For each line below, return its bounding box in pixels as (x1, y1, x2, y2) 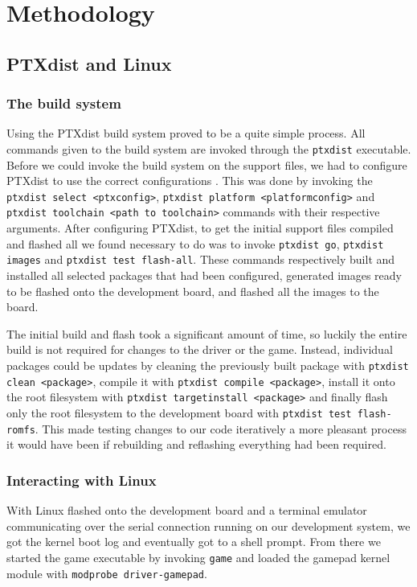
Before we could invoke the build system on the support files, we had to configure (6, 156, 407, 173)
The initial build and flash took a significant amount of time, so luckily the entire (6, 325, 407, 342)
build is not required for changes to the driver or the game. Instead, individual (6, 341, 393, 358)
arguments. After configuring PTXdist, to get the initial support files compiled (6, 220, 394, 236)
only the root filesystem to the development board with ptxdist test (6, 404, 352, 421)
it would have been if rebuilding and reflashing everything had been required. (6, 436, 386, 453)
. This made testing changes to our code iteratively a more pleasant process (35, 420, 407, 437)
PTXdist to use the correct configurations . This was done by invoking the (6, 172, 373, 189)
